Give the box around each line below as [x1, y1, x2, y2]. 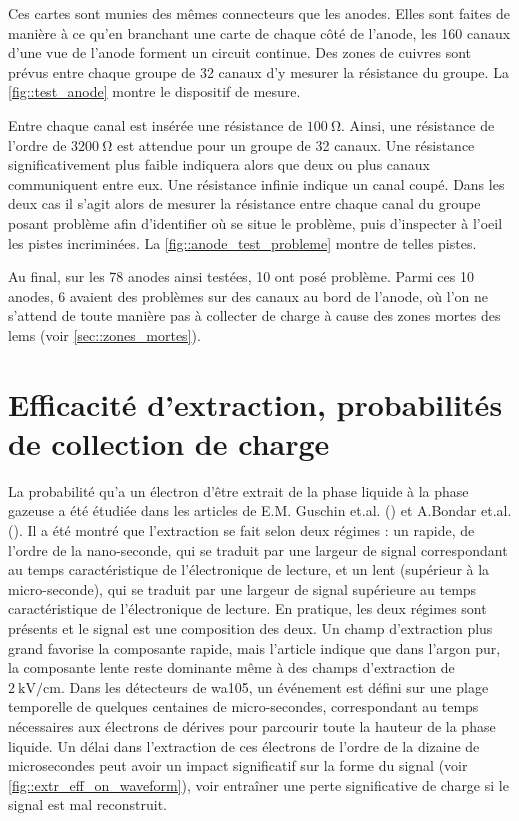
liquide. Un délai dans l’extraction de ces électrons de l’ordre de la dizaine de [8, 735, 480, 756]
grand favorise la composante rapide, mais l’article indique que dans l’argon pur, [8, 637, 501, 658]
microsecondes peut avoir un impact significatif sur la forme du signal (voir [8, 755, 468, 776]
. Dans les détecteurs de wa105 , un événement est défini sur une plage [60, 676, 489, 697]
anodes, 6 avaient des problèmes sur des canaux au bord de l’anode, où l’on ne [8, 285, 489, 306]
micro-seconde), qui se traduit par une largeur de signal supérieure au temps [8, 578, 477, 599]
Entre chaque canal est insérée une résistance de [8, 114, 303, 135]
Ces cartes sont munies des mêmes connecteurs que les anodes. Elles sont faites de [8, 3, 510, 23]
